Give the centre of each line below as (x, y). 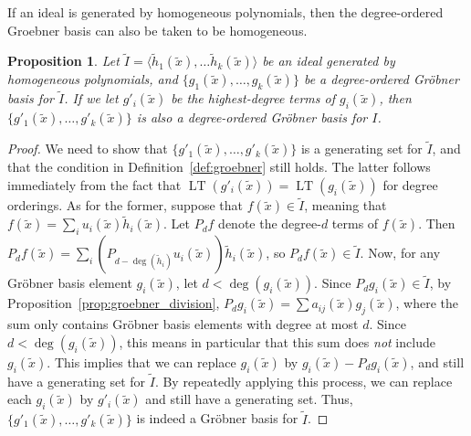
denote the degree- (270, 223)
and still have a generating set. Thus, (249, 399)
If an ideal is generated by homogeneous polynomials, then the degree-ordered (225, 12)
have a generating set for (77, 381)
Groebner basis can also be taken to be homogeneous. (157, 30)
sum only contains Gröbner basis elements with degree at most (183, 324)
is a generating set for (361, 149)
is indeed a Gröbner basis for (217, 418)
